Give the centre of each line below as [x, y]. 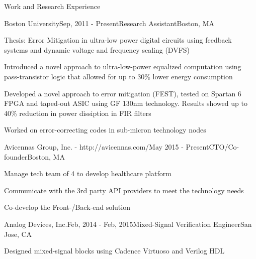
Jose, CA [18, 234]
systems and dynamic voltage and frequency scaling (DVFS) [97, 49]
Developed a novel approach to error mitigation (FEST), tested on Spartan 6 [123, 93]
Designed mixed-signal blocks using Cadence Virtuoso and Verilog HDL [114, 251]
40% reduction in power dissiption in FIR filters [78, 113]
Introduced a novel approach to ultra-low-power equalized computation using [123, 67]
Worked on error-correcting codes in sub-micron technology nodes [105, 130]
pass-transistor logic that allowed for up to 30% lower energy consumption [118, 76]
